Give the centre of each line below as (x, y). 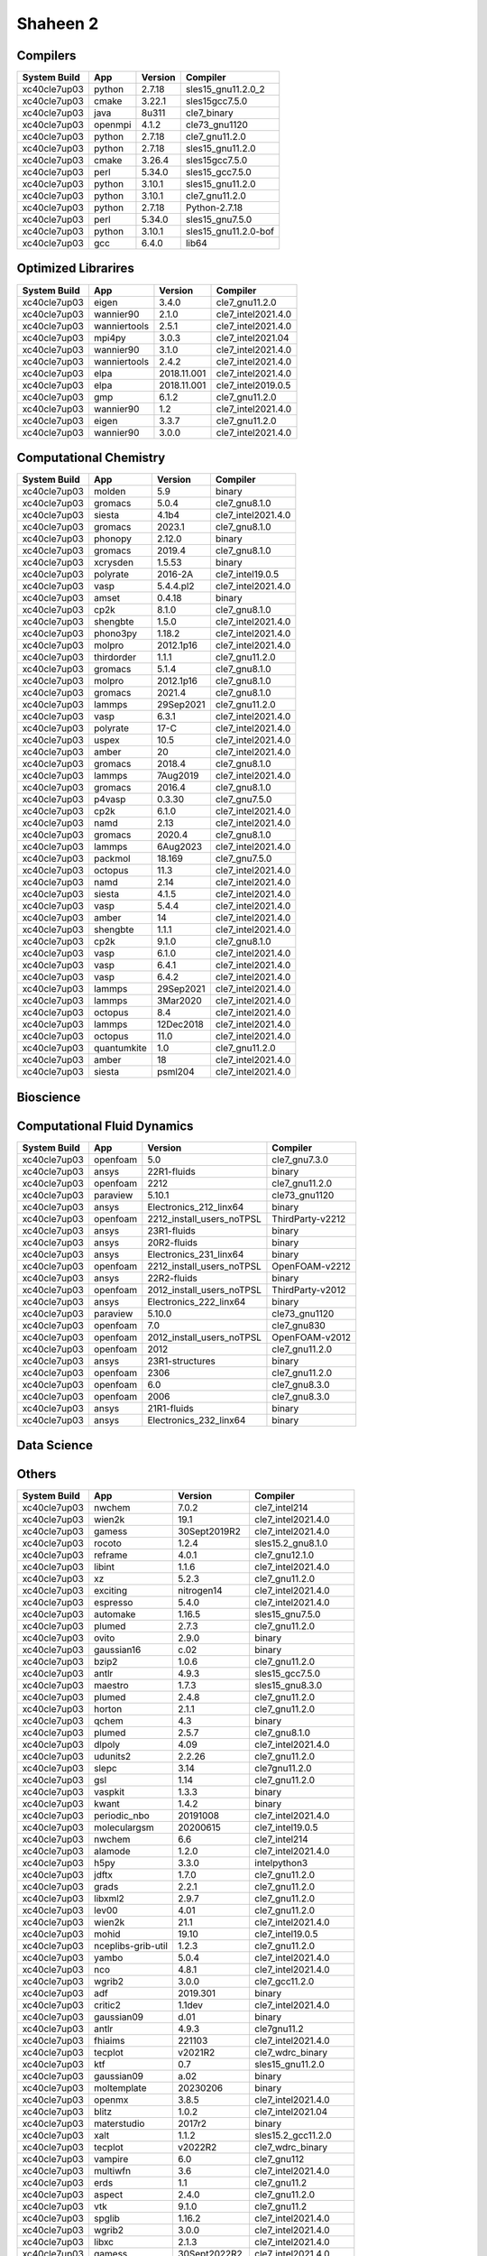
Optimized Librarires (75, 268)
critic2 (107, 2005)
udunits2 (112, 1757)
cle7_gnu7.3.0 (300, 1160)
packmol (112, 859)
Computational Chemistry (91, 458)
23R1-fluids (171, 1230)
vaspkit (109, 1792)
